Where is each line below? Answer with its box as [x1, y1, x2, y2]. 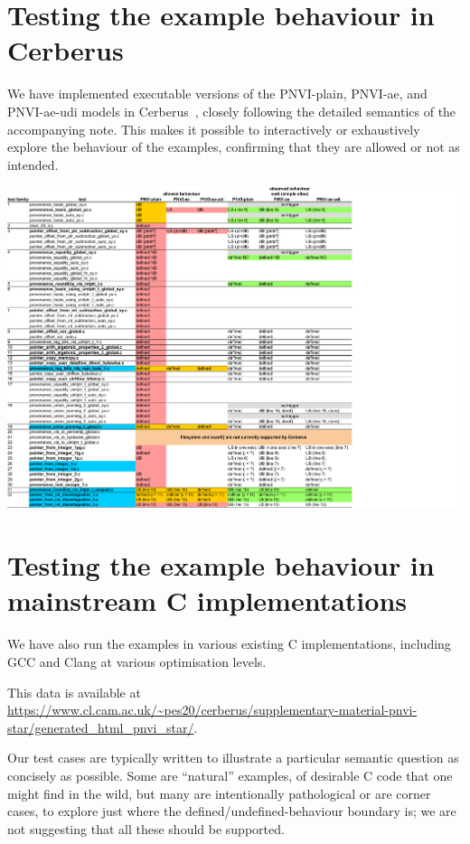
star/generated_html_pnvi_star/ [7, 717, 194, 736]
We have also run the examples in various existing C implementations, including [7, 634, 451, 653]
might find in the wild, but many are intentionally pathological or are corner [7, 783, 431, 802]
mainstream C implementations [7, 582, 407, 619]
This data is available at [7, 682, 141, 701]
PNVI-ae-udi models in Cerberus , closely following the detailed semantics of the [7, 101, 456, 120]
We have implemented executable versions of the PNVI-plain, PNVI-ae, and [7, 84, 428, 103]
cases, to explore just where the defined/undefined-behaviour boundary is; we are [7, 802, 456, 821]
